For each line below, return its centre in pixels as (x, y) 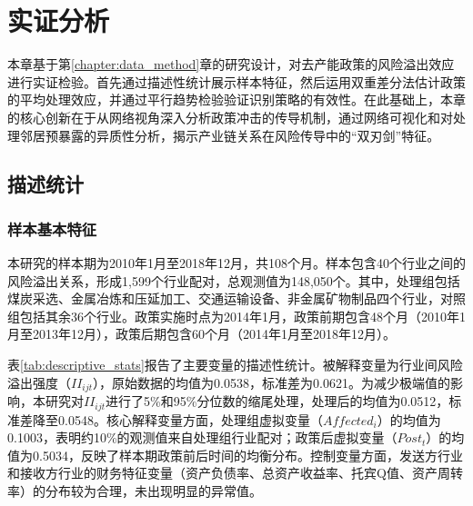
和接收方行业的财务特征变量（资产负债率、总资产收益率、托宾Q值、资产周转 (235, 473)
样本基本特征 (52, 228)
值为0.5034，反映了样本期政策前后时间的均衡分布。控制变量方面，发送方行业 (235, 455)
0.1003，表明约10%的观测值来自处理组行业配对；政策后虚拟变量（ (202, 437)
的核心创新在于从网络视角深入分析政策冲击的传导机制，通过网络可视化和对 (230, 117)
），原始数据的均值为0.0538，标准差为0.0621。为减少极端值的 (272, 382)
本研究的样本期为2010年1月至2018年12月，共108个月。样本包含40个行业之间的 (236, 263)
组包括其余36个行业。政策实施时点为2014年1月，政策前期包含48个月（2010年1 (236, 316)
